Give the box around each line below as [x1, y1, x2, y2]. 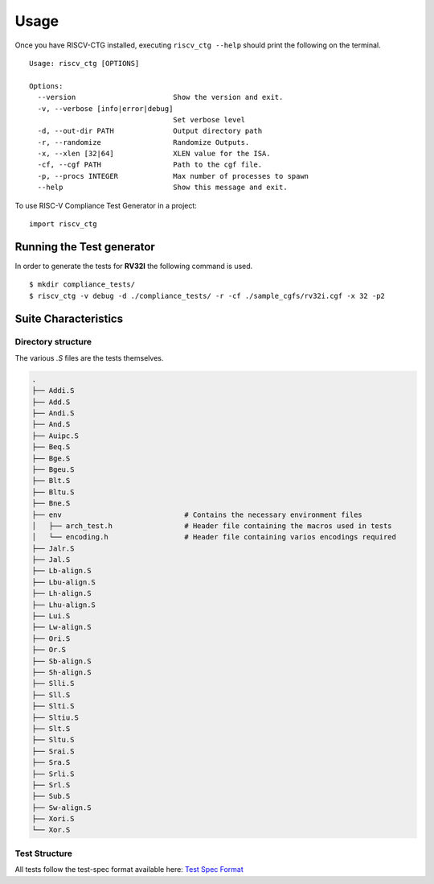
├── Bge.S [31, 453, 71, 463]
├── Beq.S [31, 443, 71, 452]
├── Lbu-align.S [31, 577, 96, 587]
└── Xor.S [31, 825, 71, 835]
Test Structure [14, 848, 72, 859]
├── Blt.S [31, 476, 71, 485]
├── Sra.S [31, 758, 71, 767]
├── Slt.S [31, 724, 71, 733]
